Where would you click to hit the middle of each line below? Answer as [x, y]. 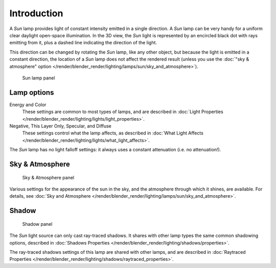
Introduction [36, 13]
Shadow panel [37, 224]
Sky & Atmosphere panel [48, 177]
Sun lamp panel [39, 78]
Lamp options [32, 92]
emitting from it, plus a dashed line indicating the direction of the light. [83, 43]
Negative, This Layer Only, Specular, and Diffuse [61, 126]
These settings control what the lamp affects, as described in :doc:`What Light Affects [113, 133]
